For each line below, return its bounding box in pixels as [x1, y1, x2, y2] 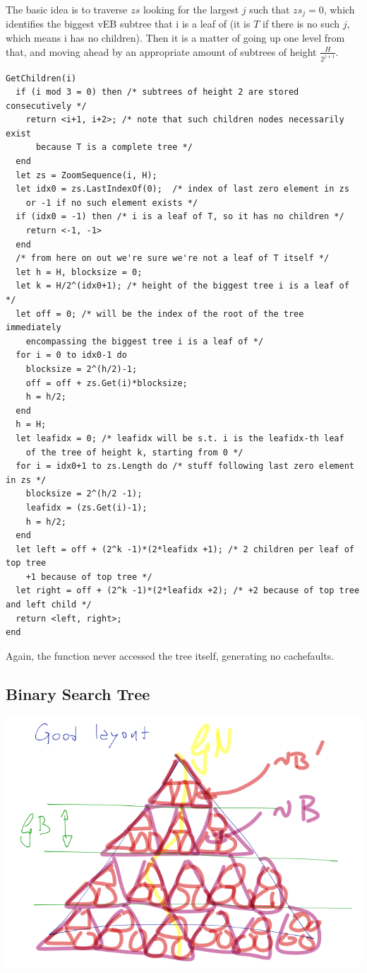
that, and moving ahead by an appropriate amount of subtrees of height [6, 44, 317, 59]
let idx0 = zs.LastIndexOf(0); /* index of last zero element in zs [16, 184, 349, 194]
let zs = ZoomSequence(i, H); [16, 170, 157, 180]
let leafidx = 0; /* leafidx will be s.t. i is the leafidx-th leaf [16, 433, 344, 443]
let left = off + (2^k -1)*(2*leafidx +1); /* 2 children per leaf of [16, 544, 354, 554]
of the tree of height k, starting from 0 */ [25, 447, 243, 458]
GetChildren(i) [6, 73, 77, 83]
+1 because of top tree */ [25, 571, 152, 582]
